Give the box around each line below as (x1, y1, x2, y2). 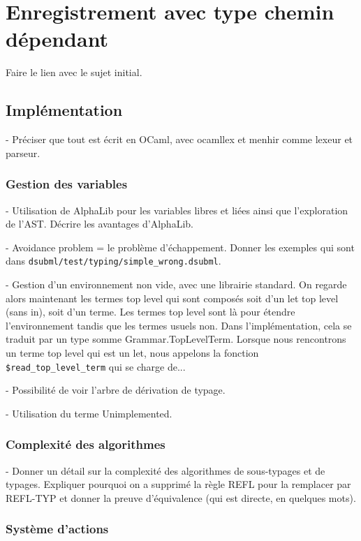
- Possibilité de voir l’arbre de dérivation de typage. (6, 383, 226, 397)
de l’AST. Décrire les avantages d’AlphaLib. (6, 216, 193, 231)
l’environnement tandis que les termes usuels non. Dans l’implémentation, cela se (6, 318, 352, 332)
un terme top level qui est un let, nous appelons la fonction (6, 345, 259, 360)
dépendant (6, 24, 109, 53)
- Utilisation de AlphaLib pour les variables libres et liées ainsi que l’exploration (6, 202, 348, 217)
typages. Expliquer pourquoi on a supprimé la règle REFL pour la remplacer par (6, 477, 351, 491)
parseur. (6, 145, 40, 160)
